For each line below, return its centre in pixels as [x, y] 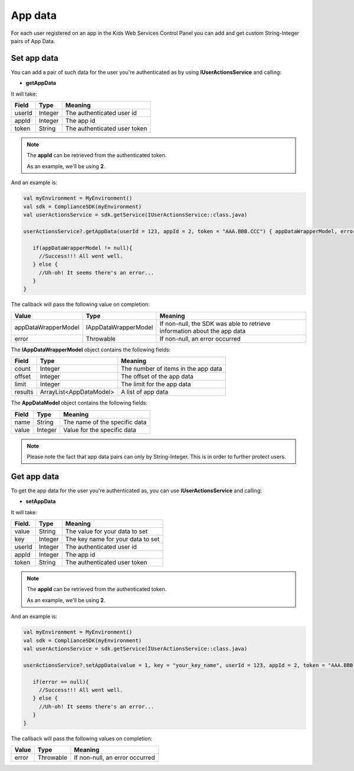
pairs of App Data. [33, 41]
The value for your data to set [106, 531]
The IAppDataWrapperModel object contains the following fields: [91, 349]
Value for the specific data [100, 430]
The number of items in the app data [172, 369]
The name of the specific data [105, 422]
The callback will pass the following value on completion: [80, 305]
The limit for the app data [156, 384]
